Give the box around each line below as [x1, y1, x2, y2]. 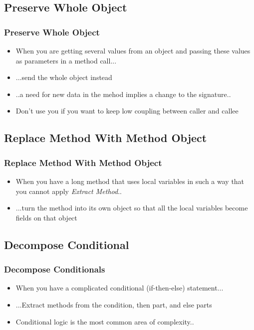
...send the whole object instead [15, 72, 112, 82]
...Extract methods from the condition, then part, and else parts [15, 299, 212, 309]
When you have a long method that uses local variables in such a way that [15, 175, 245, 186]
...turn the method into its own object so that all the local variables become [15, 202, 248, 213]
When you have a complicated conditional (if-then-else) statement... [15, 282, 224, 293]
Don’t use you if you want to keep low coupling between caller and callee [15, 105, 239, 116]
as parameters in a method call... [15, 55, 117, 65]
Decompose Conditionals [4, 263, 105, 275]
